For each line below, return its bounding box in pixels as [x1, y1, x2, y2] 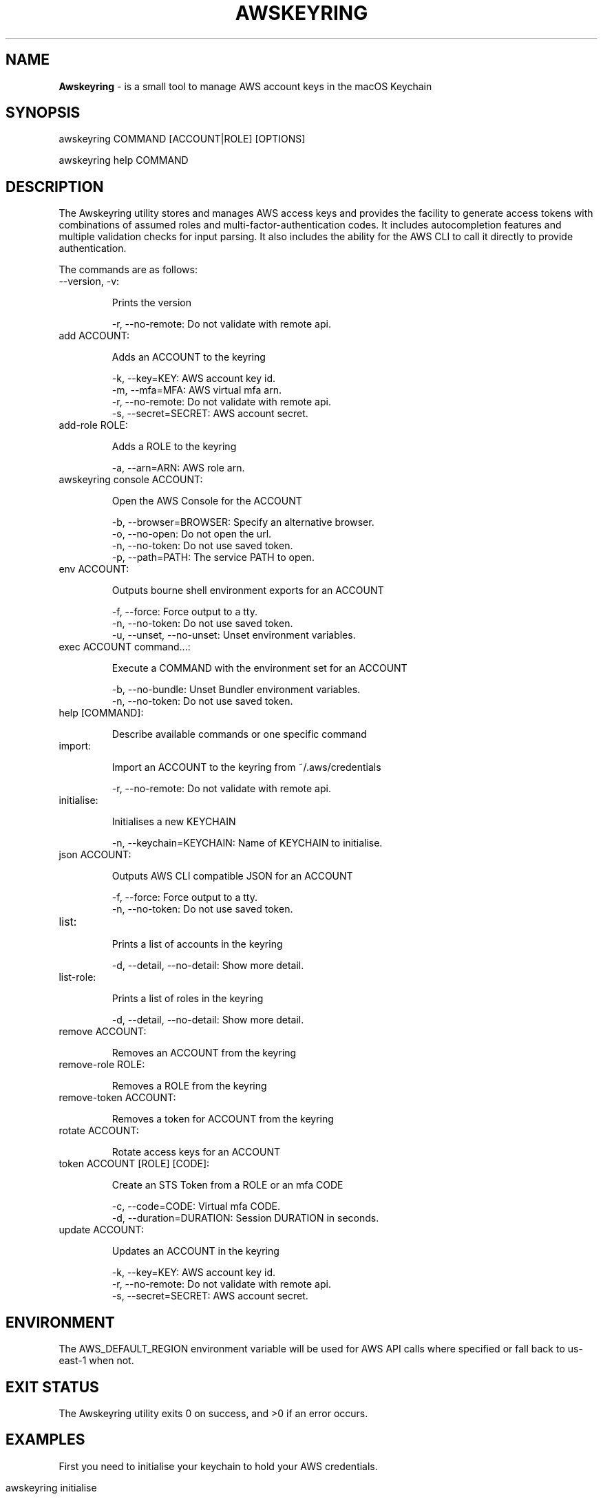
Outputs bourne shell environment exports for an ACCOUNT [112, 584, 384, 597]
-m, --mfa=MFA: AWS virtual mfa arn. [112, 384, 282, 396]
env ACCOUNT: [59, 563, 129, 575]
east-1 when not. [59, 1354, 134, 1367]
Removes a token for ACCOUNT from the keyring [112, 1113, 334, 1125]
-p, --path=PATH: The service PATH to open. [112, 551, 315, 564]
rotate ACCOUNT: [59, 1125, 139, 1137]
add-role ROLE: [59, 419, 128, 432]
